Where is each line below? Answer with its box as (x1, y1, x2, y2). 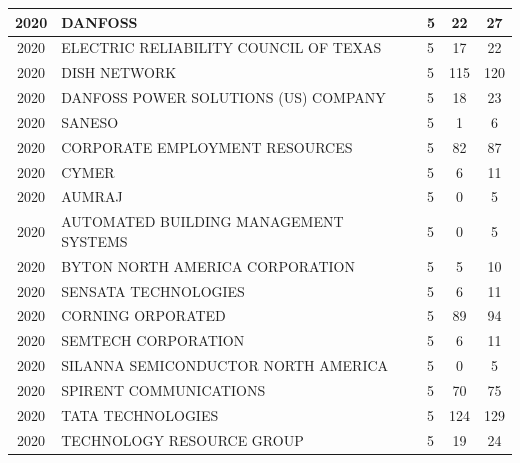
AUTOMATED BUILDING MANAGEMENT (61, 211, 344, 232)
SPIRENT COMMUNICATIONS (61, 379, 266, 400)
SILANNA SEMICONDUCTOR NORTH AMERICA (61, 355, 389, 376)
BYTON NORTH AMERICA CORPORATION (61, 255, 356, 276)
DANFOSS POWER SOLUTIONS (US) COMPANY (61, 87, 386, 108)
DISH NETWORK (61, 62, 177, 83)
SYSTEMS (61, 230, 128, 251)
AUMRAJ (61, 186, 123, 207)
